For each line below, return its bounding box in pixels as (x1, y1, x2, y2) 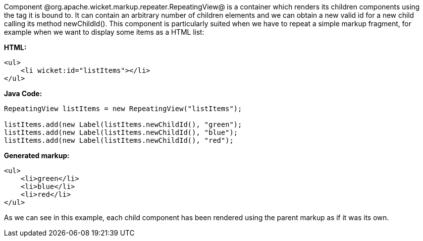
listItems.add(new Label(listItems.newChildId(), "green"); (4, 120, 242, 128)
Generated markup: (4, 151, 70, 160)
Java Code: (4, 89, 42, 98)
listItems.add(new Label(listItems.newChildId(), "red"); (4, 136, 234, 144)
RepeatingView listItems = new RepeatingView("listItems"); (4, 105, 242, 113)
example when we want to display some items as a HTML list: (4, 28, 205, 36)
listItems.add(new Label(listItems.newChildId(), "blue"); (4, 128, 238, 136)
